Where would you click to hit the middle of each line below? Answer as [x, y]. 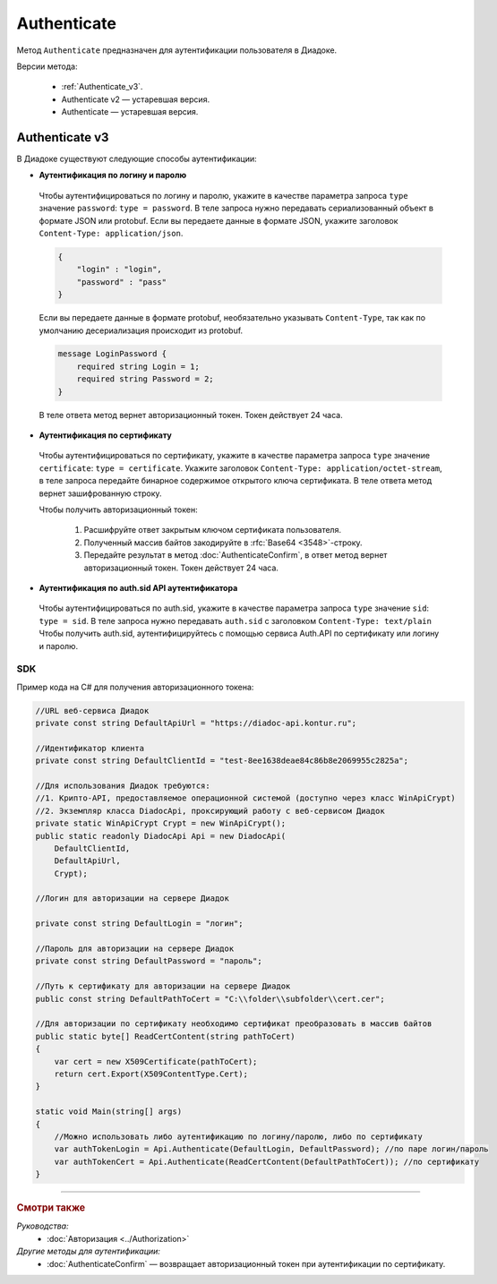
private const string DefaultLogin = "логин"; [139, 924]
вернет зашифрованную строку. [100, 493]
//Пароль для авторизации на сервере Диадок [135, 949]
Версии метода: [47, 66]
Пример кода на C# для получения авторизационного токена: [135, 687]
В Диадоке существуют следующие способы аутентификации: [137, 159]
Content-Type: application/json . [111, 233]
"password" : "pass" [122, 282]
